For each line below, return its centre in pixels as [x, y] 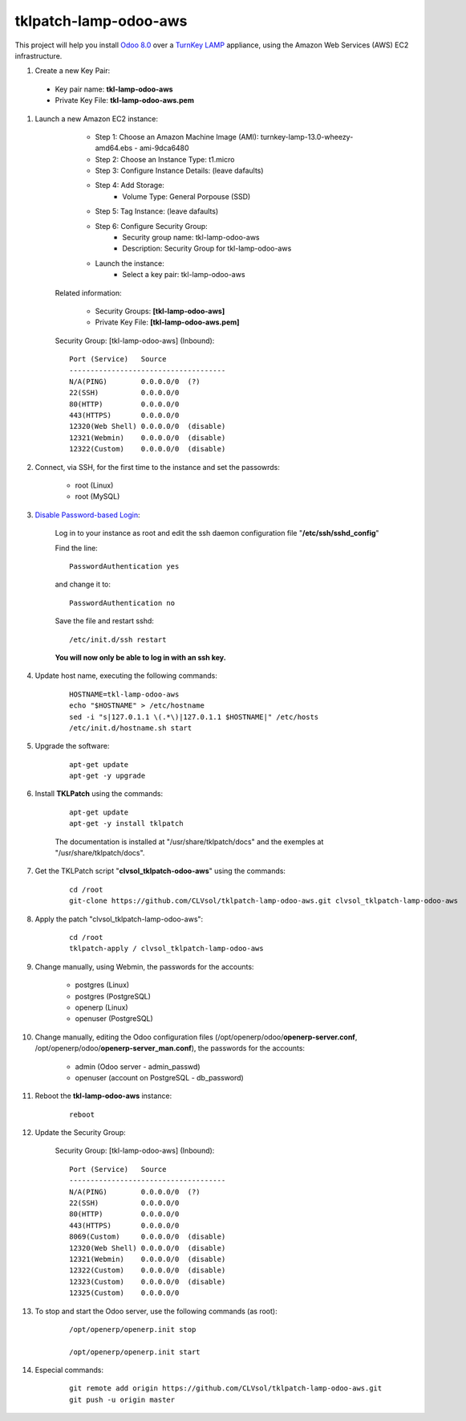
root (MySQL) [97, 496]
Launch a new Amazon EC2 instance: [96, 118]
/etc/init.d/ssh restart [118, 639]
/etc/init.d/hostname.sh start [131, 728]
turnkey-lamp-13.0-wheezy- [307, 137]
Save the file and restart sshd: [104, 621]
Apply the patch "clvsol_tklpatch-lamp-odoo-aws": [119, 919]
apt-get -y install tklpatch [126, 824]
